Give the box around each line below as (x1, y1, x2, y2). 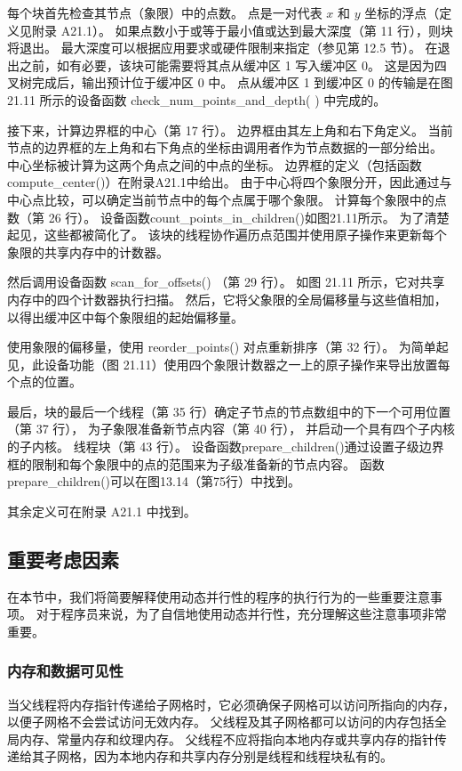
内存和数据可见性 (7, 660, 123, 682)
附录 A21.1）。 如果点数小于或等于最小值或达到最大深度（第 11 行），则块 (31, 20, 454, 39)
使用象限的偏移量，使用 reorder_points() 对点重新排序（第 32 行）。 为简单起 (7, 337, 449, 356)
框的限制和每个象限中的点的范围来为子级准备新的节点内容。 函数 (7, 454, 385, 473)
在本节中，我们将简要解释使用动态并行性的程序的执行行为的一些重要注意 (7, 587, 430, 605)
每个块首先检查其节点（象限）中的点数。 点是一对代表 (7, 4, 323, 21)
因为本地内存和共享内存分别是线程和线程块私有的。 (93, 747, 393, 766)
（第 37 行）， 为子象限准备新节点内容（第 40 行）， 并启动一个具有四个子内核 (7, 419, 455, 438)
